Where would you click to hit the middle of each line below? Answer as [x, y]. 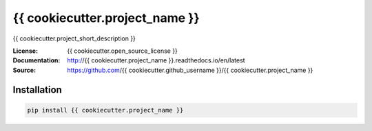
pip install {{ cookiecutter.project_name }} [105, 110]
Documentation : [37, 60]
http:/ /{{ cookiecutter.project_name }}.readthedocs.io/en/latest [156, 60]
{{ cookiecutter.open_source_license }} [123, 51]
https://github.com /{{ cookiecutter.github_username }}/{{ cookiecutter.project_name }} [190, 70]
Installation [37, 90]
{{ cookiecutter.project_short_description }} [74, 38]
